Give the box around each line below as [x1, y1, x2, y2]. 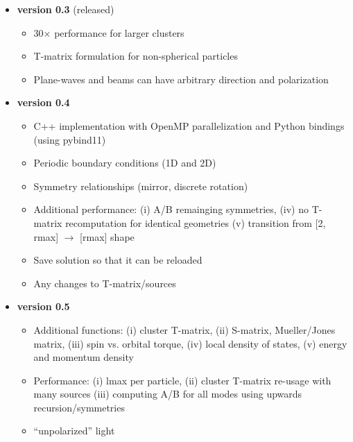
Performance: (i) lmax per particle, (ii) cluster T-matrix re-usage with [33, 373, 332, 387]
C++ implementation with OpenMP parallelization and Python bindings [33, 118, 345, 133]
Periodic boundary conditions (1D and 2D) [33, 155, 216, 170]
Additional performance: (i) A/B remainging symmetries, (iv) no [33, 202, 309, 216]
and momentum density [33, 350, 134, 364]
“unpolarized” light [33, 423, 115, 438]
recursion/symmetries [33, 400, 125, 414]
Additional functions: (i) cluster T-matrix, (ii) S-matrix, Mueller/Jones [33, 322, 336, 337]
